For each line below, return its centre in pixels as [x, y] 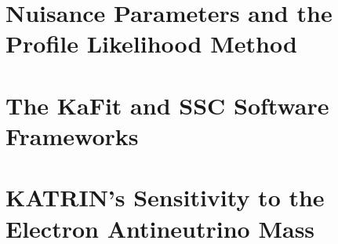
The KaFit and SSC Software [167, 105]
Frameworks [72, 135]
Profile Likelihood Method [151, 44]
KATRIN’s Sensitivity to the [165, 197]
